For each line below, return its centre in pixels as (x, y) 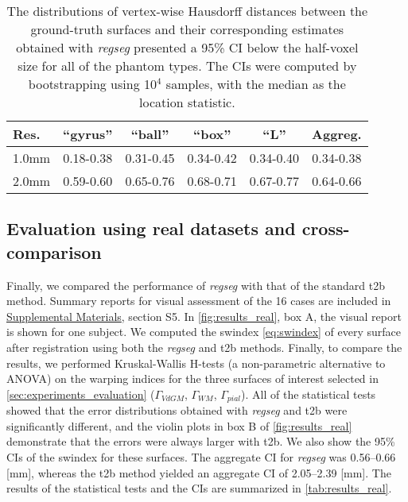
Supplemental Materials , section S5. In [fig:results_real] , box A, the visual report (204, 316)
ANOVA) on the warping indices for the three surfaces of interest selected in (192, 378)
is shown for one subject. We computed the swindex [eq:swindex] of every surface (204, 332)
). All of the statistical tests (309, 394)
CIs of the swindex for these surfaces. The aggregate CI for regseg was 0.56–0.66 (201, 456)
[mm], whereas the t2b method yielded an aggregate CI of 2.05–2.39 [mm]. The (199, 472)
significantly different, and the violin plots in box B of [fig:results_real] (179, 425)
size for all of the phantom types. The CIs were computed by (187, 66)
